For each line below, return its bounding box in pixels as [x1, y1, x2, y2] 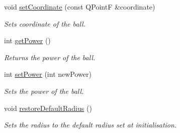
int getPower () [4, 35, 51, 46]
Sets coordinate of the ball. [4, 18, 85, 29]
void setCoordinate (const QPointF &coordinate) [4, 2, 155, 12]
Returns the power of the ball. [4, 52, 96, 62]
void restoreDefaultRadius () [4, 102, 92, 113]
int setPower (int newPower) [4, 69, 92, 79]
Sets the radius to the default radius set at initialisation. [4, 119, 177, 130]
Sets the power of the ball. [4, 85, 84, 96]
